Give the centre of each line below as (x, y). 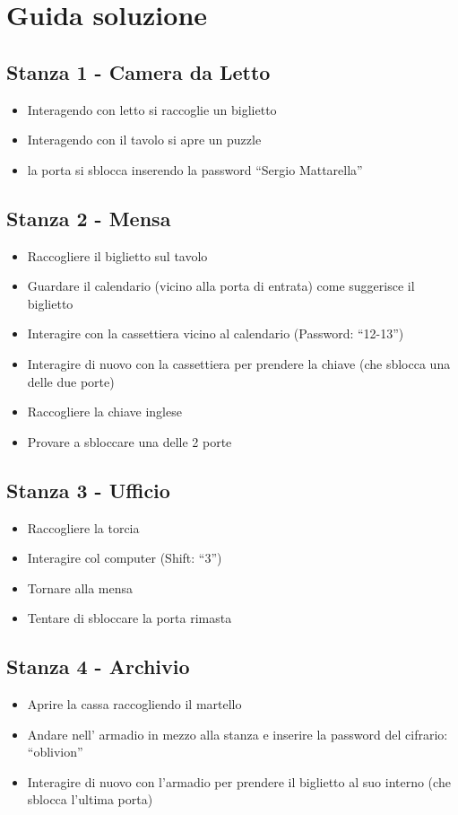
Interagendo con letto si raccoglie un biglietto (152, 109)
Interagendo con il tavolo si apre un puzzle (144, 140)
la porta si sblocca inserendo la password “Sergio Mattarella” (195, 169)
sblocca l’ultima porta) (90, 799)
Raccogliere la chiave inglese (104, 412)
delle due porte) (71, 381)
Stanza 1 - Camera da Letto (138, 71)
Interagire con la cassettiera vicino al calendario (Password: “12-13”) (216, 333)
